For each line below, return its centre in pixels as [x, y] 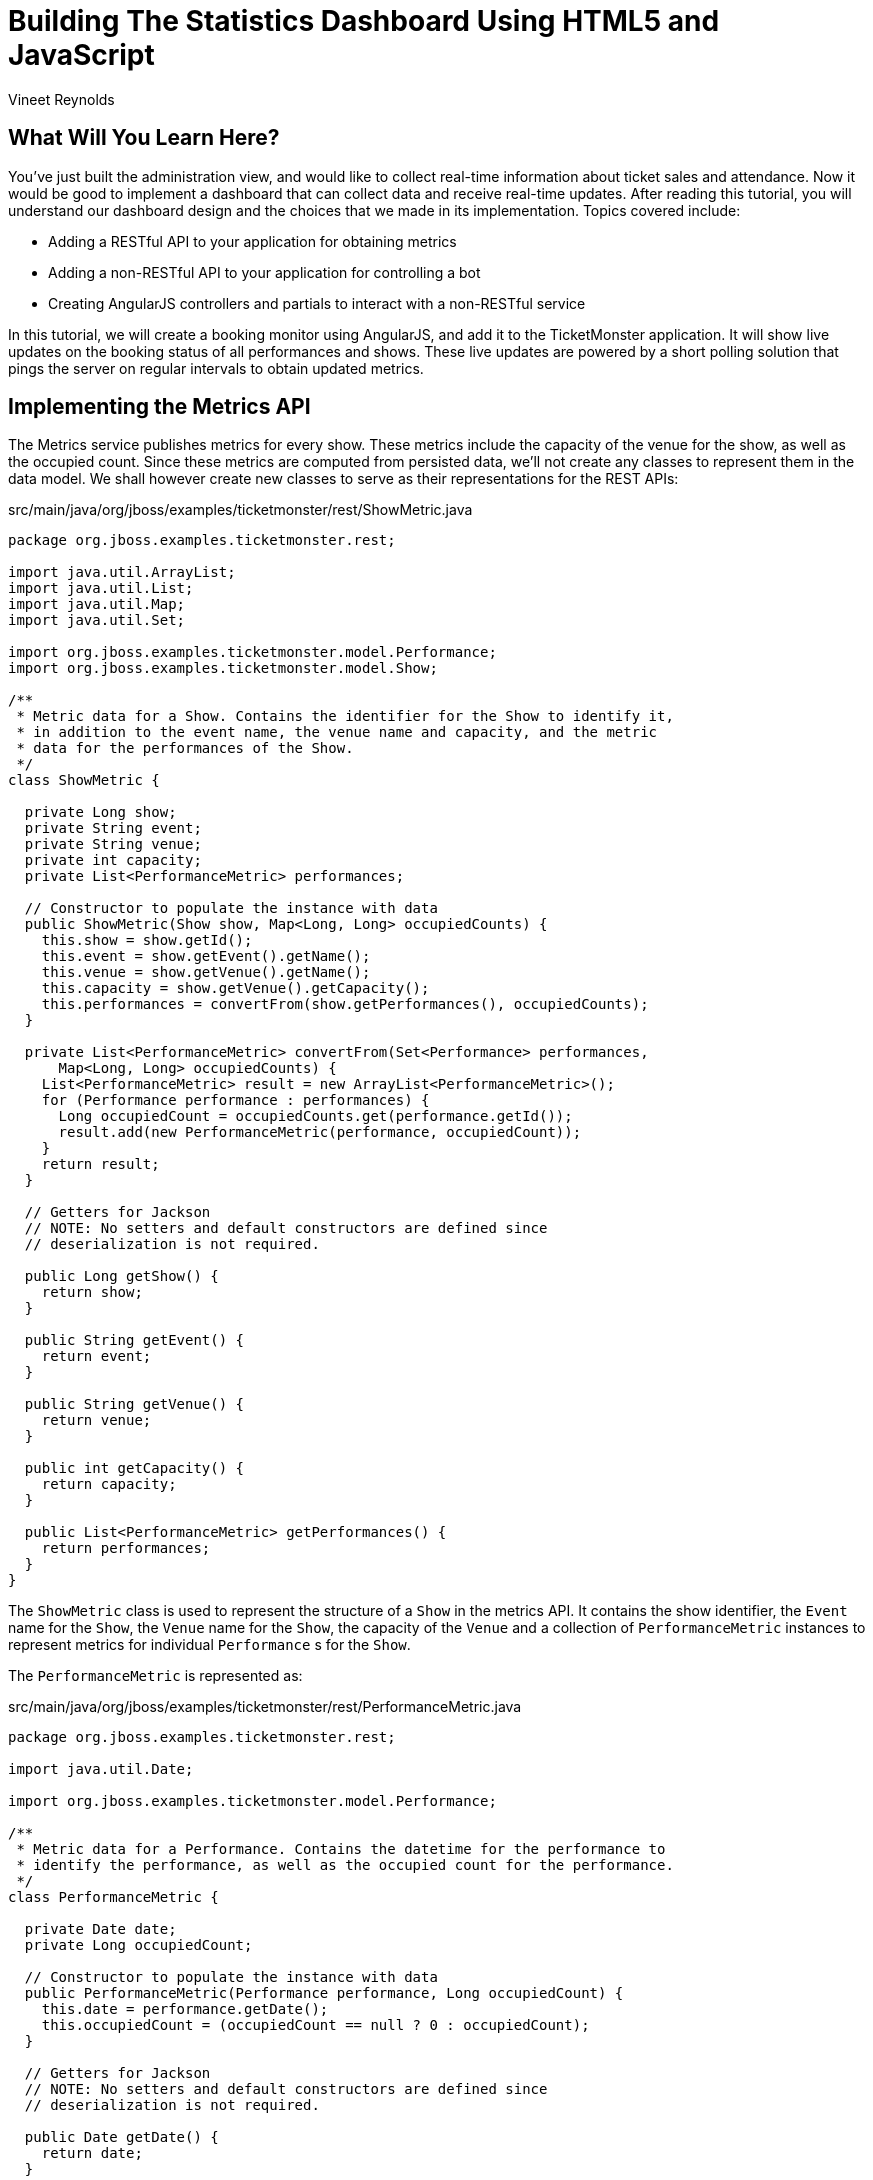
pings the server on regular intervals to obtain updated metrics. [216, 368]
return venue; [96, 1420]
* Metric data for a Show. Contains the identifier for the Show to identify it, [345, 716]
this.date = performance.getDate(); [185, 2009]
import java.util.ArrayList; [122, 572]
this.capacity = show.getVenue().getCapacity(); [235, 988]
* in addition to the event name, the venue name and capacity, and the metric [337, 732]
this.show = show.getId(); [147, 940]
